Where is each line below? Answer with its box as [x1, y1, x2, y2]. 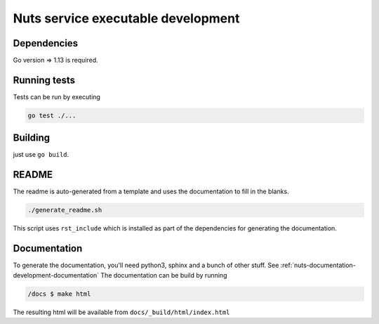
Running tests [13, 74, 76, 86]
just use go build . [13, 150, 69, 159]
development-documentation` [13, 271, 100, 279]
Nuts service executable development [13, 11, 240, 26]
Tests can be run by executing [13, 92, 101, 101]
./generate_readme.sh [27, 206, 102, 214]
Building [13, 132, 51, 144]
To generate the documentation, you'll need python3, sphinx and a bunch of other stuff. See [13, 261, 279, 270]
